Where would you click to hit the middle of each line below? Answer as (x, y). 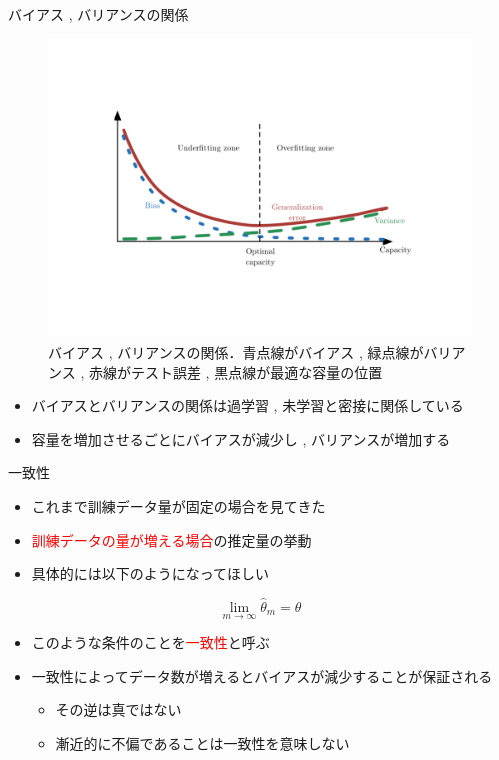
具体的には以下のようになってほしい (150, 573)
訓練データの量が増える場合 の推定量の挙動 (171, 539)
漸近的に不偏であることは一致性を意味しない (202, 742)
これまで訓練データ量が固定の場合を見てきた (178, 505)
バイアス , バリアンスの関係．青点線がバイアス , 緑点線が (236, 351)
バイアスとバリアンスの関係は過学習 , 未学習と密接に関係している (247, 405)
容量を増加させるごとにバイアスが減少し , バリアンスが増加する (241, 438)
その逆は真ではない (118, 709)
